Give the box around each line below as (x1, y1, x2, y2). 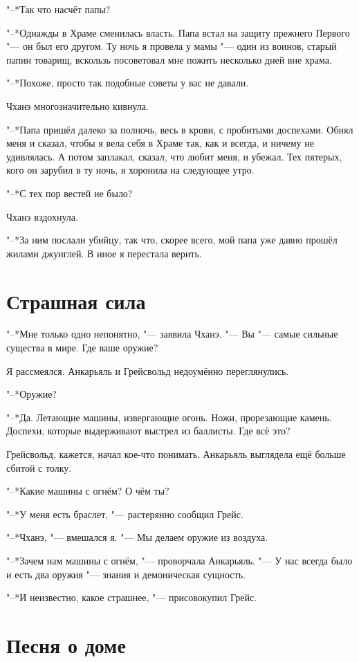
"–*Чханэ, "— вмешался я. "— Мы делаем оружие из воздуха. (6, 530, 268, 544)
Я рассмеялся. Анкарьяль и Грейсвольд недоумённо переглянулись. (6, 363, 289, 378)
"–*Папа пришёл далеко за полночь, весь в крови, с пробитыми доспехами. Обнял (6, 122, 353, 136)
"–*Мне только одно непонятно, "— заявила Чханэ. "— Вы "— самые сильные (6, 327, 338, 341)
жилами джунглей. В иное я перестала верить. (6, 246, 202, 260)
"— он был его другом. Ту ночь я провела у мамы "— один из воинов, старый (6, 39, 337, 53)
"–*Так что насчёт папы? (6, 2, 111, 16)
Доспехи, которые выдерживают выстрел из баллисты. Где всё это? (6, 423, 291, 438)
